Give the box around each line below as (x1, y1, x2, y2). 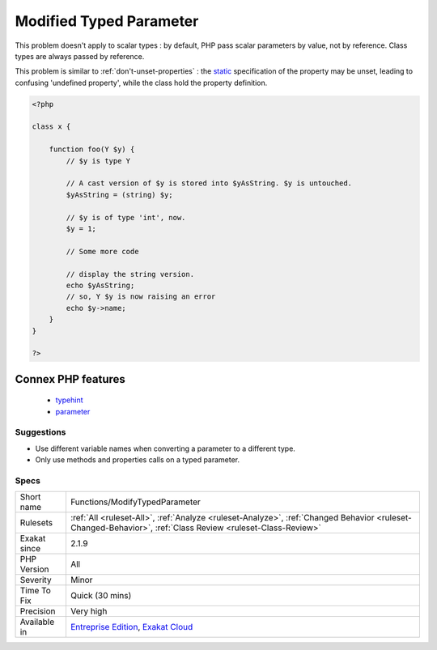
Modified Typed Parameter (15, 12, 199, 30)
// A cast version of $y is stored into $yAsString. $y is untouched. (66, 179, 352, 188)
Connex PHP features (15, 372, 125, 386)
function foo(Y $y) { (49, 145, 135, 154)
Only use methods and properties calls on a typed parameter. (35, 455, 240, 465)
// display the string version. (66, 270, 194, 278)
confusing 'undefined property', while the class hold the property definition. (15, 78, 268, 87)
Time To (19, 585, 52, 597)
